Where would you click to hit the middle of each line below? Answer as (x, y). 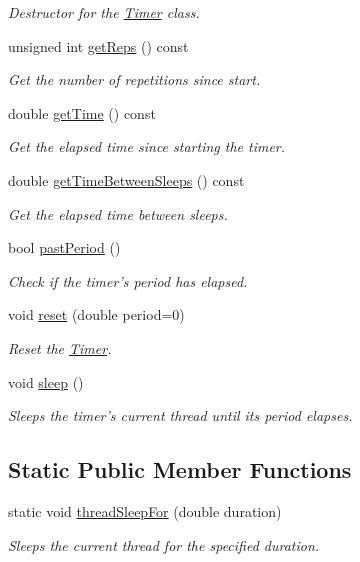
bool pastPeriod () (64, 247)
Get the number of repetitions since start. (134, 79)
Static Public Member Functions (180, 469)
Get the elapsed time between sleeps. (118, 213)
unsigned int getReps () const (98, 45)
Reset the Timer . (60, 347)
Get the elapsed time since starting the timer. (147, 146)
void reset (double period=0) (96, 314)
